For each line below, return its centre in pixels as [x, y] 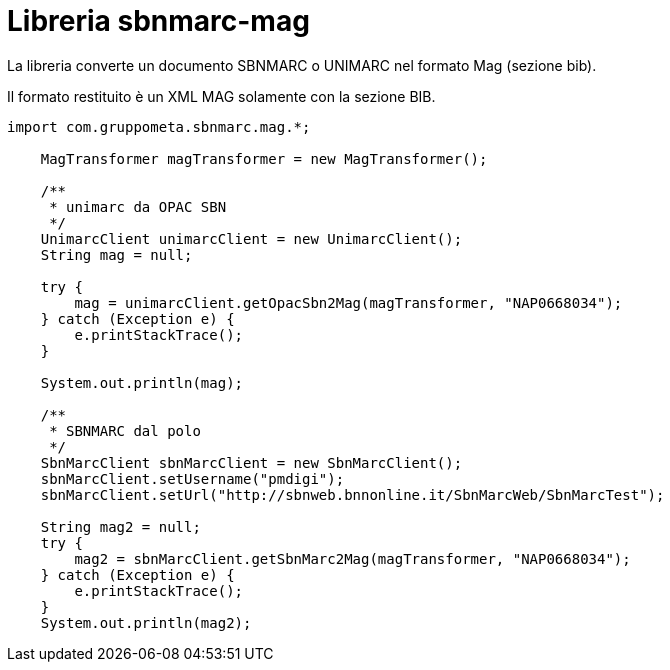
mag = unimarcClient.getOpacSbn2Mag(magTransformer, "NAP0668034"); [348, 302]
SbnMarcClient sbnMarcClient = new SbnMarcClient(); [251, 462]
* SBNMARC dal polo [125, 430]
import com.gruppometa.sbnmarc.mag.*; [159, 126]
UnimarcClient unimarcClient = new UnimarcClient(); [251, 238]
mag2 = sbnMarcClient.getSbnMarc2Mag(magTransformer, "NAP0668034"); [352, 558]
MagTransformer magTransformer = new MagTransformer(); [264, 158]
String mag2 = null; [120, 526]
